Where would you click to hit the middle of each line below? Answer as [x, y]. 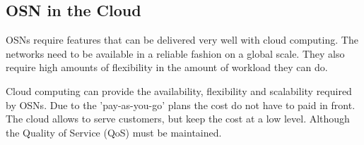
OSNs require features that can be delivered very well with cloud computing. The [182, 40]
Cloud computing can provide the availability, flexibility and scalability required [179, 90]
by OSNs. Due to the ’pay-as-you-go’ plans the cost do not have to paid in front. [181, 105]
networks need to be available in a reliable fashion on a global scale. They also [175, 53]
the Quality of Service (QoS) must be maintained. [114, 132]
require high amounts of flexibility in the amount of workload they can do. [167, 67]
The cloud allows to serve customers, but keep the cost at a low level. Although [178, 119]
